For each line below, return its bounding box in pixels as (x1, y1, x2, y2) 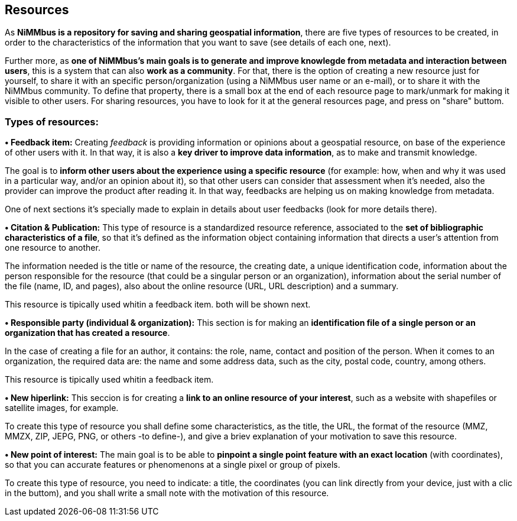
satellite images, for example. (5, 403, 119, 413)
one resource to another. (5, 242, 100, 253)
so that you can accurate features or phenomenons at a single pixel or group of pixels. (5, 459, 340, 470)
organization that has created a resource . (5, 328, 170, 338)
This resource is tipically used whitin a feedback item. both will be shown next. (5, 299, 311, 310)
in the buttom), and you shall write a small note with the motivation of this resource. (5, 488, 329, 499)
